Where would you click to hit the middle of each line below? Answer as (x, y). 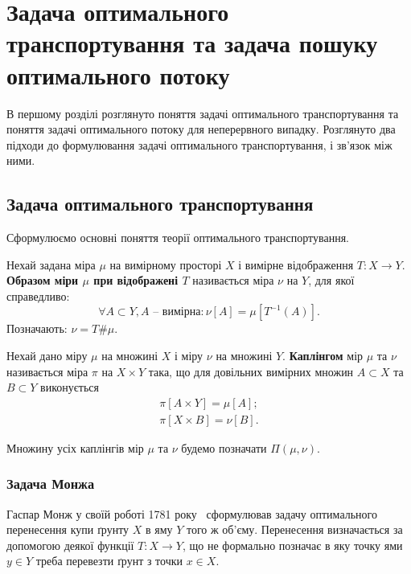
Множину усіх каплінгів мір (75, 447)
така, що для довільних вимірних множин (251, 371)
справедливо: (38, 295)
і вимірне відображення (296, 264)
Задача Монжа (51, 484)
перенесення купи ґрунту (68, 529)
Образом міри (43, 280)
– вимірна (177, 312)
